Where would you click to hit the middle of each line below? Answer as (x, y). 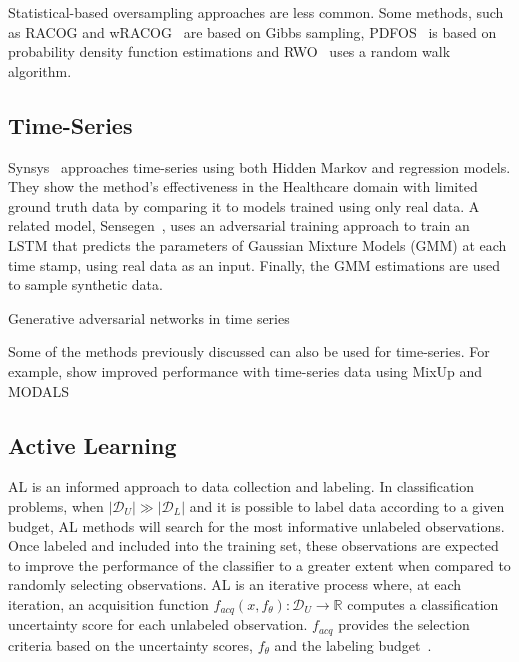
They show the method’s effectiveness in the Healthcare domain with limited (243, 186)
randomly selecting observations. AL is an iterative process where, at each (235, 584)
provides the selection (404, 624)
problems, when (56, 505)
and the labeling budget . (353, 644)
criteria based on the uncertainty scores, (130, 644)
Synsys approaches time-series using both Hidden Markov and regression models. (259, 166)
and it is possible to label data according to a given (347, 505)
